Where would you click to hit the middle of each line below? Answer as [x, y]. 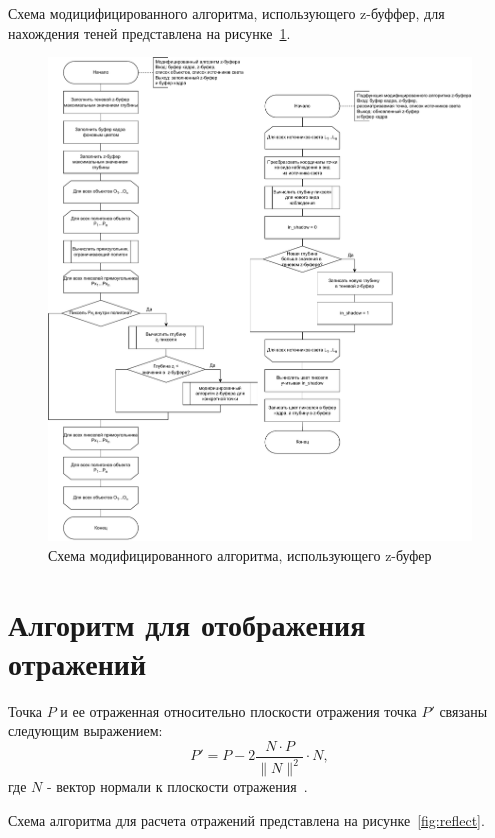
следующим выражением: [85, 730]
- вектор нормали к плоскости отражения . [177, 786]
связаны [463, 710]
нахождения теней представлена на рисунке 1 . [149, 32]
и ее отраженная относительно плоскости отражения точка [238, 710]
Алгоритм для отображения [187, 623]
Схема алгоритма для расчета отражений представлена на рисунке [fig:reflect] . [246, 819]
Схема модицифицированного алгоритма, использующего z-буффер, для [226, 13]
